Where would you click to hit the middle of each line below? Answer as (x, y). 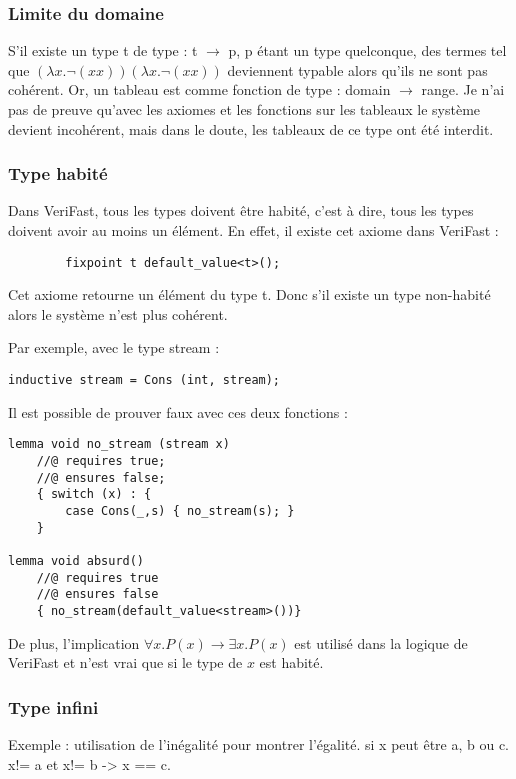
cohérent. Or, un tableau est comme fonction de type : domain (199, 89)
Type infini (53, 706)
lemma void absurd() (76, 560)
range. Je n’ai (463, 89)
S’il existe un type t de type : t (103, 50)
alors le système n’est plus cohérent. (118, 313)
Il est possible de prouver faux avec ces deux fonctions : (178, 411)
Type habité (58, 173)
